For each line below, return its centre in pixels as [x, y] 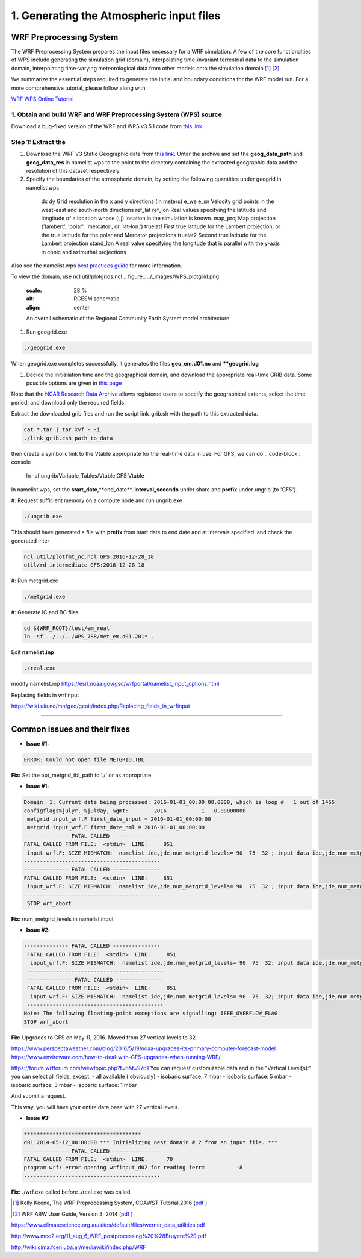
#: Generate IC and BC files [45, 612]
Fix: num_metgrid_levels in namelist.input [62, 919]
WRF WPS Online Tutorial [42, 99]
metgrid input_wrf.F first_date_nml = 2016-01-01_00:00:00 [116, 827]
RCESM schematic [97, 299]
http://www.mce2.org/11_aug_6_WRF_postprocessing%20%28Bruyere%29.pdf [109, 1236]
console [21, 462]
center [82, 307]
